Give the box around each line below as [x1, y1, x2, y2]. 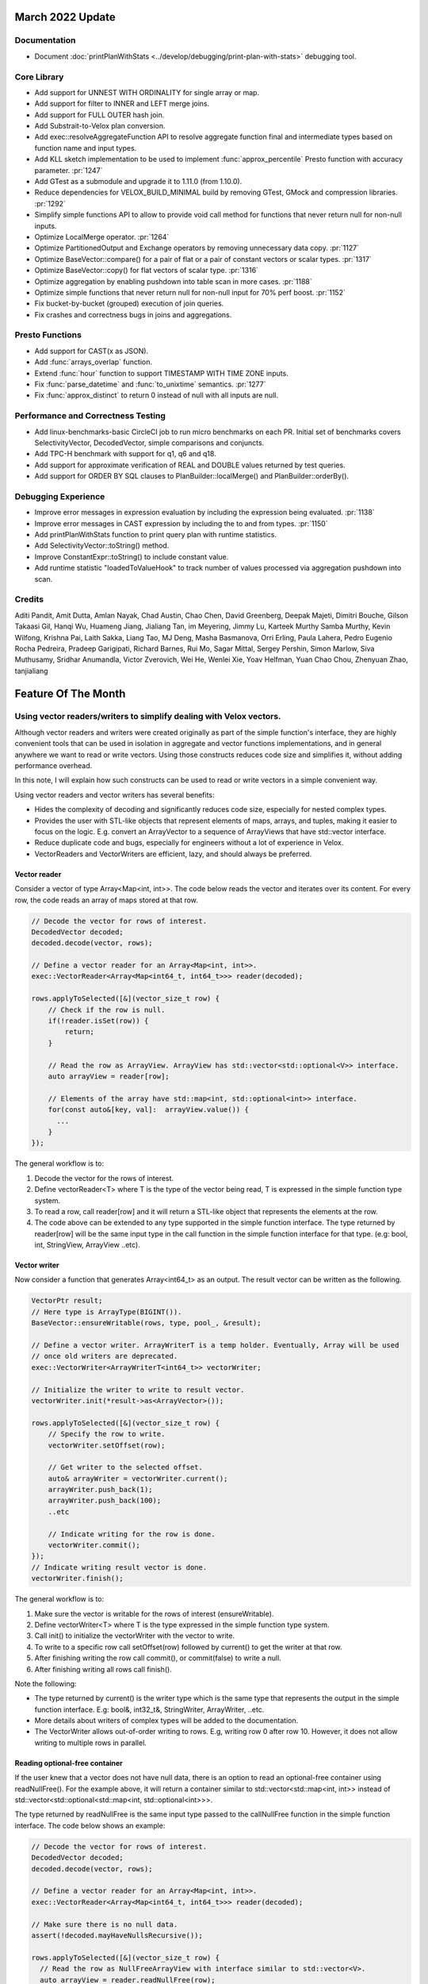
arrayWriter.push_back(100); [48, 1496, 162, 1505]
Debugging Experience [14, 490, 105, 502]
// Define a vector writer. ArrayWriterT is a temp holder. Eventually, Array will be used [31, 1341, 399, 1349]
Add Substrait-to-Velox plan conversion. [34, 121, 166, 131]
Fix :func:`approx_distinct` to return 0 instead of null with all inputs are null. [34, 390, 279, 400]
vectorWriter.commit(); [48, 1540, 140, 1550]
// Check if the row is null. [48, 1005, 166, 1014]
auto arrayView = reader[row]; [48, 1072, 170, 1081]
